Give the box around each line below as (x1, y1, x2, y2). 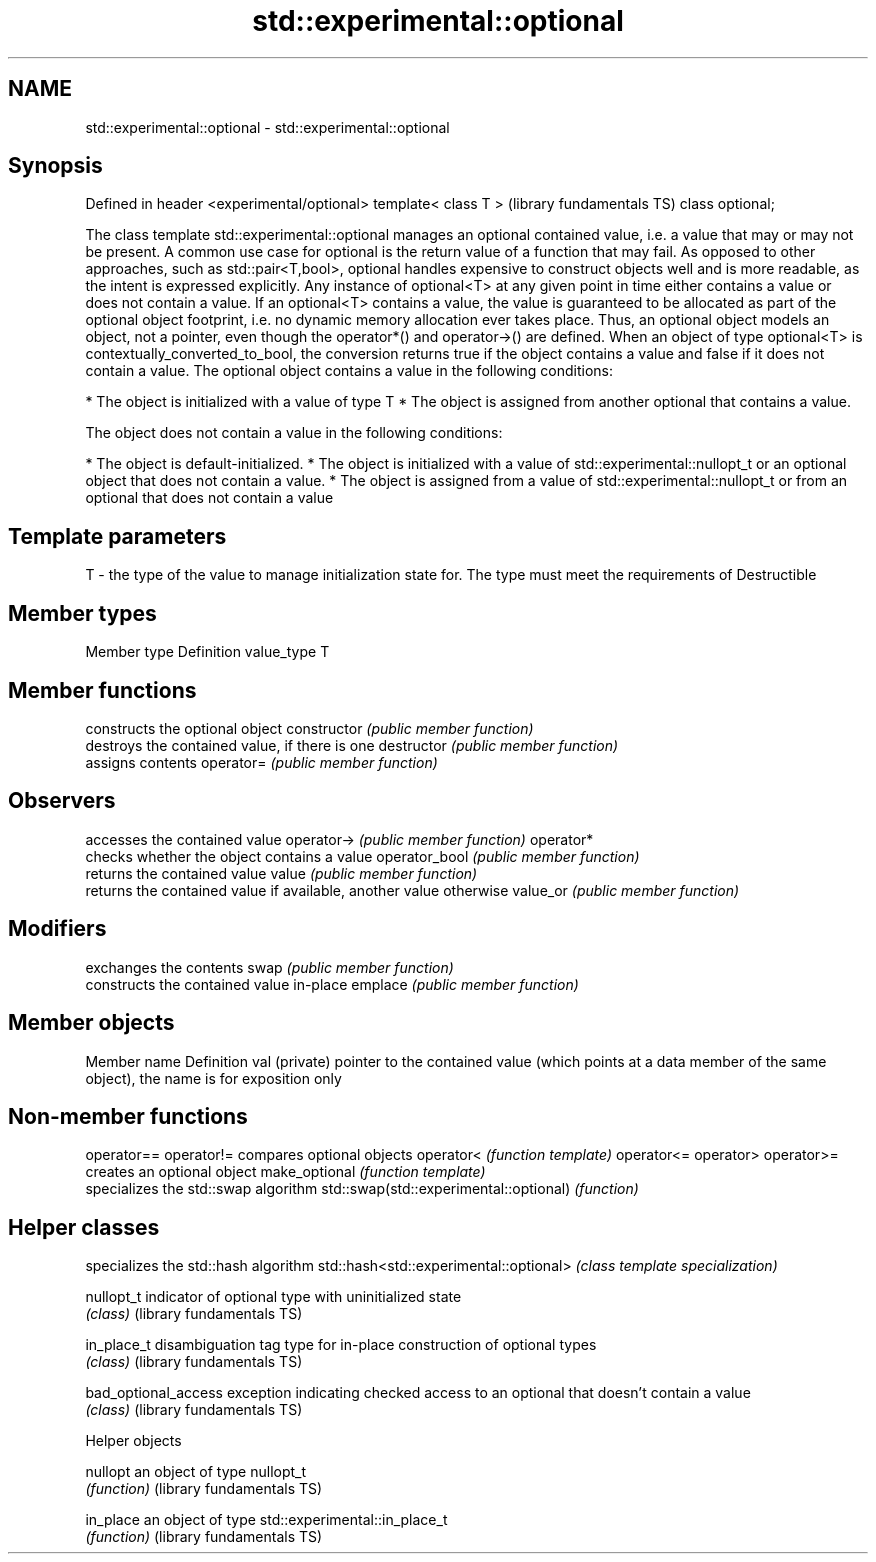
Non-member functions (8, 1103, 248, 1129)
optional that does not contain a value (85, 489, 334, 507)
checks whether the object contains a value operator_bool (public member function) (85, 847, 640, 865)
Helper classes (8, 1214, 160, 1240)
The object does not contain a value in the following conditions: (85, 424, 503, 442)
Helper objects (85, 1432, 182, 1450)
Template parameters (8, 523, 227, 549)
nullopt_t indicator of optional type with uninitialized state (85, 1288, 462, 1306)
